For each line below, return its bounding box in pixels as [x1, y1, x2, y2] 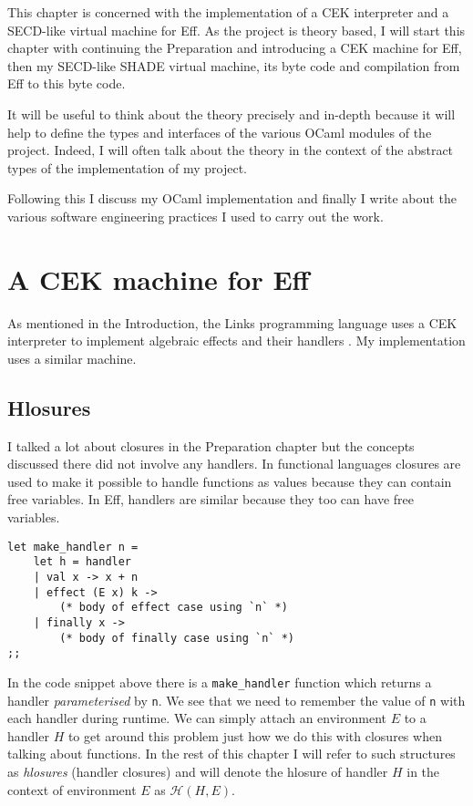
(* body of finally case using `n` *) [59, 631, 294, 645]
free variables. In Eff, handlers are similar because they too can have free [7, 490, 414, 509]
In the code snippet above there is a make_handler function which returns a [7, 672, 432, 691]
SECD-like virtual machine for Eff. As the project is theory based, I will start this [7, 20, 466, 39]
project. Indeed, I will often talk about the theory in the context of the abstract [7, 140, 454, 160]
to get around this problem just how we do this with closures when [67, 726, 442, 745]
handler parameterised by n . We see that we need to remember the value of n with [7, 690, 466, 709]
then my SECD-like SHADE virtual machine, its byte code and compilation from [7, 56, 460, 75]
